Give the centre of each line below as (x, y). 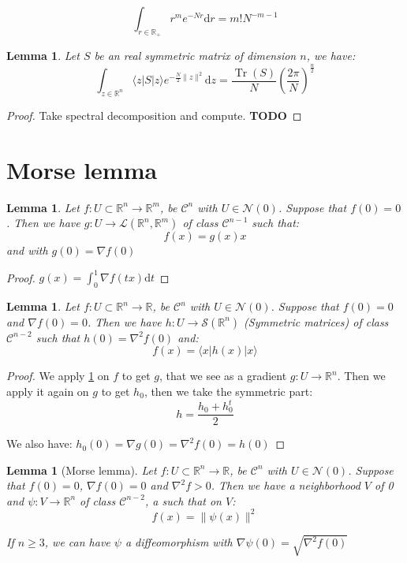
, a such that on (183, 500)
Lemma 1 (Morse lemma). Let (82, 470)
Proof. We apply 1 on (58, 376)
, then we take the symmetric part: (228, 391)
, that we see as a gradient (223, 376)
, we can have (77, 542)
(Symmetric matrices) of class (316, 321)
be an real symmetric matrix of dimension (195, 56)
